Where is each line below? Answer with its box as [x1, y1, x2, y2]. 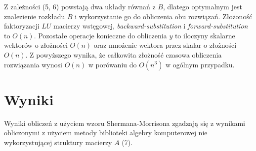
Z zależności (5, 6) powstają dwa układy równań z [4, 1, 156, 11]
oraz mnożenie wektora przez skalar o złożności [93, 40, 237, 50]
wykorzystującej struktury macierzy [4, 137, 112, 147]
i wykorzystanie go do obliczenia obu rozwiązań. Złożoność [75, 11, 253, 21]
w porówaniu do [88, 59, 137, 69]
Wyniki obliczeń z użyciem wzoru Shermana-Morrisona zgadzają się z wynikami [4, 118, 245, 128]
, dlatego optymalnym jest [163, 1, 242, 11]
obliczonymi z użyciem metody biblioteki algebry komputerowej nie [4, 127, 208, 138]
